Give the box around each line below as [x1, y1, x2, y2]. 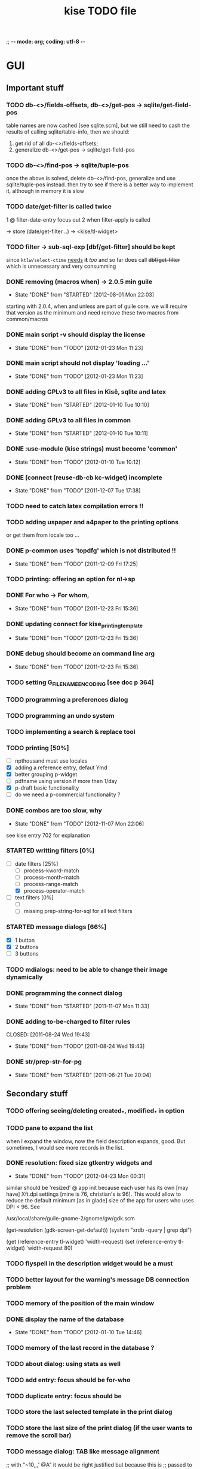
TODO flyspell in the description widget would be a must [6, 1259, 173, 1268]
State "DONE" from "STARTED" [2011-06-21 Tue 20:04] [14, 1071, 152, 1078]
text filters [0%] [14, 894, 54, 901]
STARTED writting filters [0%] [6, 847, 95, 855]
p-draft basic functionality [14, 784, 79, 791]
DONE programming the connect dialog [6, 989, 122, 997]
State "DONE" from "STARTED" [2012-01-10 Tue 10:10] [14, 401, 149, 409]
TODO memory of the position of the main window [6, 1299, 155, 1307]
